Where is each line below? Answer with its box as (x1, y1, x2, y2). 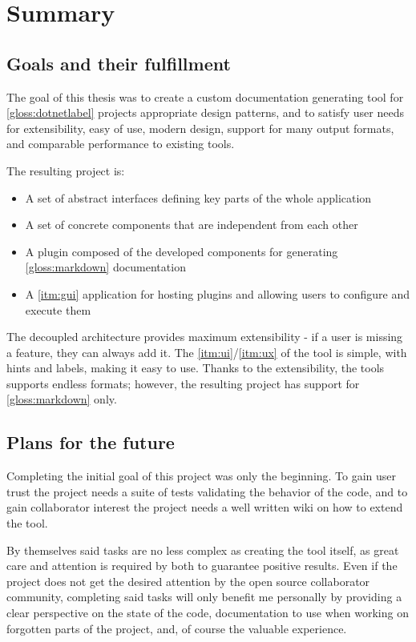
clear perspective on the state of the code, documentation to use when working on (6, 604, 409, 621)
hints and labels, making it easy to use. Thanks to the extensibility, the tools (6, 359, 385, 376)
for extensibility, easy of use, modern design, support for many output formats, (6, 119, 394, 136)
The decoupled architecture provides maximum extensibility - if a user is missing (6, 328, 403, 345)
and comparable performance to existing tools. (6, 135, 235, 152)
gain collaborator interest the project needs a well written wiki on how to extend (6, 499, 403, 516)
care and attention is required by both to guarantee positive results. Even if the (6, 557, 398, 574)
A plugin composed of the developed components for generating (25, 243, 338, 259)
